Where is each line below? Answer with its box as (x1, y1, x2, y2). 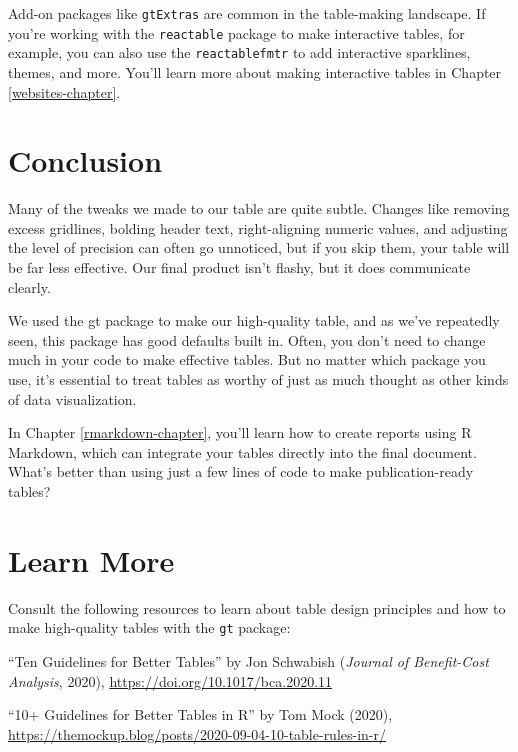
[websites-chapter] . (8, 81, 121, 102)
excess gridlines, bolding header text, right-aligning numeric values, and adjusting (8, 217, 508, 238)
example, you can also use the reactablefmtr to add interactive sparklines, (8, 42, 471, 63)
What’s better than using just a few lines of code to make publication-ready (8, 461, 474, 482)
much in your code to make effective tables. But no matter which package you (8, 349, 486, 370)
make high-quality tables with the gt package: (8, 617, 291, 638)
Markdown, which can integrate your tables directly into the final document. (8, 441, 477, 462)
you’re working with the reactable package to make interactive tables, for (8, 22, 465, 43)
